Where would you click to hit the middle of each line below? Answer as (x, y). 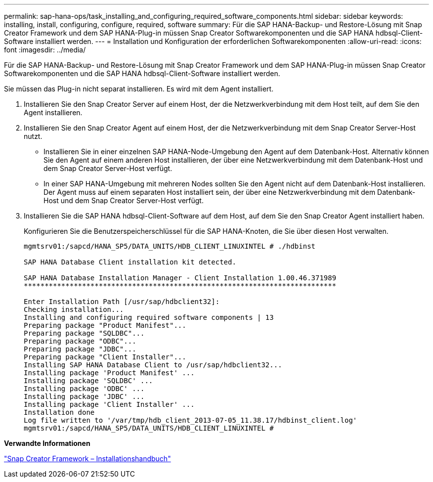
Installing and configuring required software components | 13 (149, 317)
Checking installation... (74, 309)
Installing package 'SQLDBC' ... (88, 381)
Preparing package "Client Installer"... (105, 357)
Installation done (59, 412)
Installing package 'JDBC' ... (84, 396)
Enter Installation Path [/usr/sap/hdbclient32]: (122, 302)
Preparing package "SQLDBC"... (84, 333)
